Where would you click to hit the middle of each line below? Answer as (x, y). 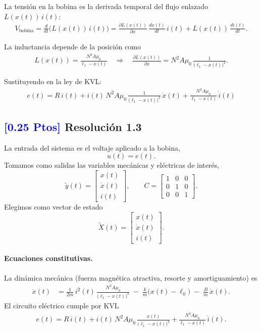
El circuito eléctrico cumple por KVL (62, 306)
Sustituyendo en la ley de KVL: (53, 81)
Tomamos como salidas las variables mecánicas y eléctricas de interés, (112, 165)
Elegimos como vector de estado (54, 207)
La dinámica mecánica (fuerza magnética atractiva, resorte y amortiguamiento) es (131, 277)
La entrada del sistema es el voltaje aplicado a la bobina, (92, 147)
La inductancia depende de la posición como (72, 46)
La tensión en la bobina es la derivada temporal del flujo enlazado (106, 6)
